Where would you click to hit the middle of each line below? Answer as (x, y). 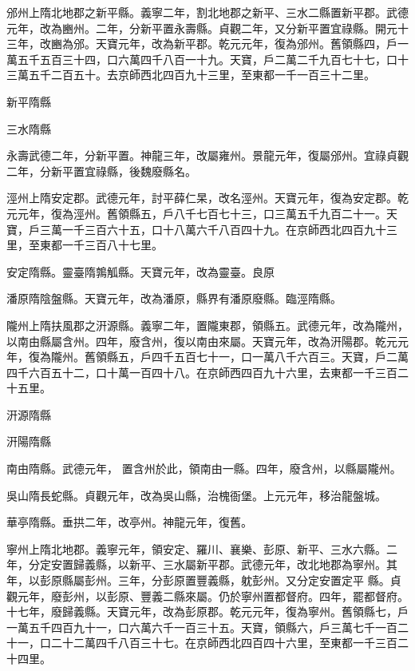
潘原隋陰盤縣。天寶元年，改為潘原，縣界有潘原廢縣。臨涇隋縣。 (174, 298)
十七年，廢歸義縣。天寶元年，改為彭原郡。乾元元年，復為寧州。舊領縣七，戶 (207, 611)
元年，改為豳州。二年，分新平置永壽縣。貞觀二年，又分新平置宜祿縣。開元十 (207, 28)
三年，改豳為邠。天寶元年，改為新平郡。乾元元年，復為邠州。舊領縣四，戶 (202, 44)
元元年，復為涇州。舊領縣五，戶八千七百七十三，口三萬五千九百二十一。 (196, 213)
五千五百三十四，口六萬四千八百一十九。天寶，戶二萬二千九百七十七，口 (207, 59)
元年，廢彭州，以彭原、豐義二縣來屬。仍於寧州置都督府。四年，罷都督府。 (213, 596)
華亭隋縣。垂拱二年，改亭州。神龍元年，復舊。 (129, 522)
